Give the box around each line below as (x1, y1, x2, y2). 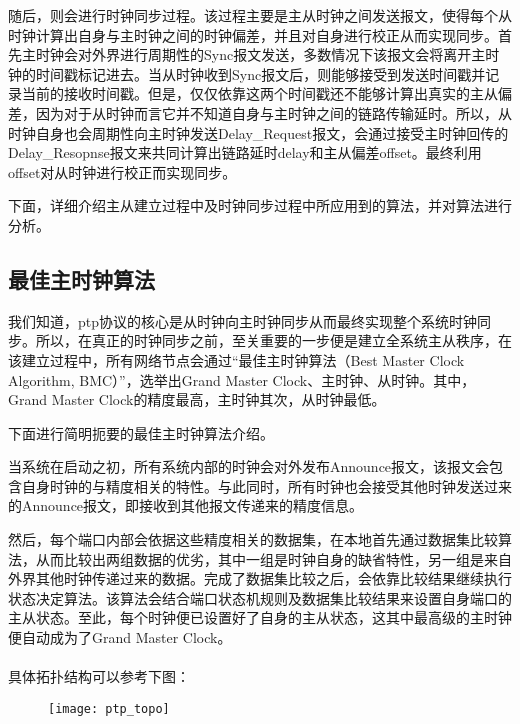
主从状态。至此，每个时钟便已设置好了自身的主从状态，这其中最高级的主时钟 (8, 607, 512, 628)
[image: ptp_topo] (48, 701, 170, 716)
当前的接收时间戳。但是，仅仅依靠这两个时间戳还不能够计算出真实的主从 (21, 83, 498, 104)
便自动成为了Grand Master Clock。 (8, 627, 232, 648)
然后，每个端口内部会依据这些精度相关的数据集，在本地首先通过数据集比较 (8, 529, 498, 550)
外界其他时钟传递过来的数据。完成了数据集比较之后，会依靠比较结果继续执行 (8, 568, 512, 589)
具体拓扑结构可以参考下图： (8, 666, 190, 687)
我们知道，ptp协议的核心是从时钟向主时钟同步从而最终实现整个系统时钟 (8, 310, 478, 331)
